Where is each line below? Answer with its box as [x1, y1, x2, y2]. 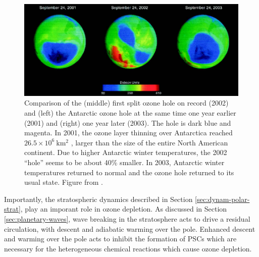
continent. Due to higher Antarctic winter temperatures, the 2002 [24, 147, 227, 158]
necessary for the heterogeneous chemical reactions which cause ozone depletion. [4, 243, 252, 253]
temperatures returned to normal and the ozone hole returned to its [24, 167, 234, 177]
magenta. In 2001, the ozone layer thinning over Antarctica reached [24, 127, 233, 138]
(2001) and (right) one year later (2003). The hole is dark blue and [24, 117, 231, 128]
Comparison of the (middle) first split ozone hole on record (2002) [24, 97, 229, 108]
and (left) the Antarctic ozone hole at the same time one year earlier [24, 108, 236, 118]
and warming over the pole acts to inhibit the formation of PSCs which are [4, 233, 237, 244]
